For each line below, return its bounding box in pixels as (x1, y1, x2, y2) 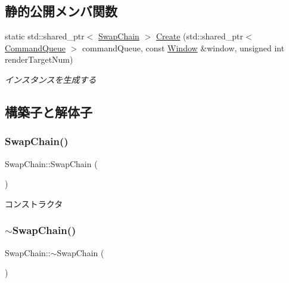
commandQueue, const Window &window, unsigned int (82, 41, 285, 54)
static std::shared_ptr (5, 30, 85, 42)
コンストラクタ (5, 197, 63, 210)
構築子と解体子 (5, 102, 92, 121)
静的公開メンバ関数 (5, 2, 117, 20)
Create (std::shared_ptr (156, 30, 244, 42)
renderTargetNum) (5, 53, 73, 66)
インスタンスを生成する (5, 73, 97, 85)
